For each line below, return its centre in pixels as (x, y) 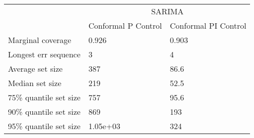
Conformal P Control (125, 25)
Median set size (35, 83)
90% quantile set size (44, 112)
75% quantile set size (44, 97)
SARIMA (168, 11)
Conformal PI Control (208, 25)
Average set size (35, 69)
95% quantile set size (44, 126)
